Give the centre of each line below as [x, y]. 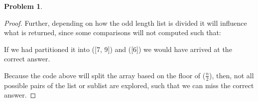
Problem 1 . [23, 6]
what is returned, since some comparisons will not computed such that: [113, 32]
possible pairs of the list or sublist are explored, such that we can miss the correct [129, 85]
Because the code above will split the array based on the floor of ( [105, 75]
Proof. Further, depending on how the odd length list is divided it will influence [126, 23]
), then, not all [232, 75]
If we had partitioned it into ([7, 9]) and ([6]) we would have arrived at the [118, 49]
